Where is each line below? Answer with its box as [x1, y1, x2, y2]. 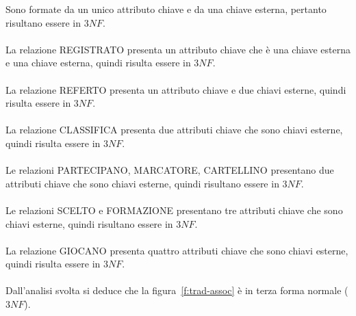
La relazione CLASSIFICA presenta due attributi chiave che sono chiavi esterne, [5, 122, 343, 137]
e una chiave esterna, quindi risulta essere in [5, 55, 191, 70]
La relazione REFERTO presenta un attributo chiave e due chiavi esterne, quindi [5, 82, 346, 96]
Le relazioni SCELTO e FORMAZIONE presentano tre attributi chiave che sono [5, 202, 343, 217]
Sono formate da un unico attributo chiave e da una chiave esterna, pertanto [5, 2, 327, 16]
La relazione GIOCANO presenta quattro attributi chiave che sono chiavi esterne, [5, 243, 348, 257]
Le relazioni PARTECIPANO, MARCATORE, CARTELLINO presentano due [5, 163, 334, 177]
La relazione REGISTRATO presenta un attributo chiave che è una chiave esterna [5, 42, 351, 56]
